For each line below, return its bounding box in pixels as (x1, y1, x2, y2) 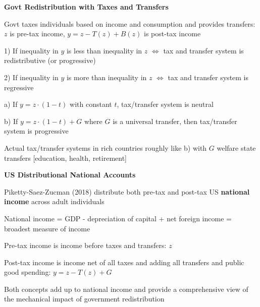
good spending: (4, 267, 51, 277)
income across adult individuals (4, 196, 105, 207)
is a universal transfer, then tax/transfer (113, 115, 237, 126)
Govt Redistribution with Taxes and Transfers (4, 2, 169, 12)
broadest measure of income (4, 223, 90, 233)
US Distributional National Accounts (4, 169, 136, 180)
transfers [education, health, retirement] (4, 152, 127, 163)
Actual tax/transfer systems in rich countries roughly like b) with (4, 142, 207, 153)
